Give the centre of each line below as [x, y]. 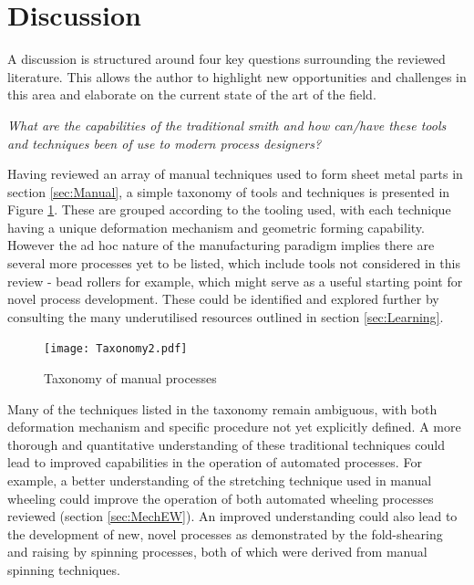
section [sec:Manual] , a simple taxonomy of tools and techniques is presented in [229, 191]
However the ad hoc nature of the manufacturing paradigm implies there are [221, 245]
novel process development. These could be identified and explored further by [223, 299]
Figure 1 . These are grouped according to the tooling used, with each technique [229, 209]
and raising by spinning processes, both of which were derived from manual [217, 552]
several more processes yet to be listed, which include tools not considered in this [234, 263]
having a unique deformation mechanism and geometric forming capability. [216, 227]
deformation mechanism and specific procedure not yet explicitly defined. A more [234, 427]
